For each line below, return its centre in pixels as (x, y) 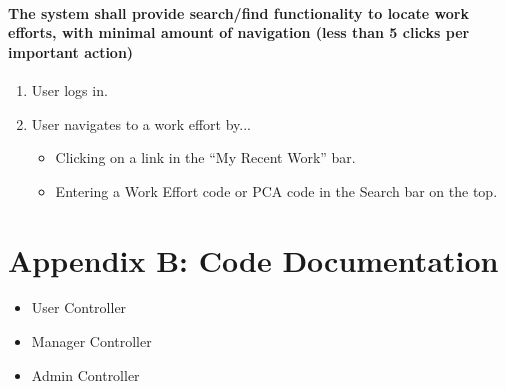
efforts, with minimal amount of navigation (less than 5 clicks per (239, 32)
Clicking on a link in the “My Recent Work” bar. (205, 157)
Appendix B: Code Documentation (253, 259)
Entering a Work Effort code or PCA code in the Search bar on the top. (276, 190)
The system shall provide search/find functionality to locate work (238, 12)
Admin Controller (85, 374)
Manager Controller (91, 341)
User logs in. (69, 89)
